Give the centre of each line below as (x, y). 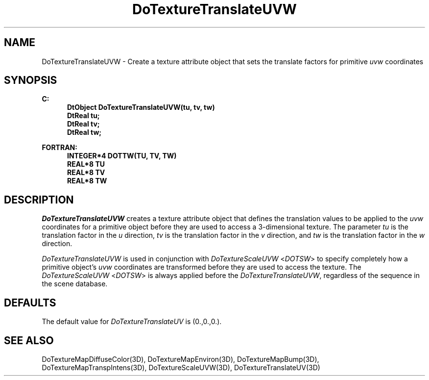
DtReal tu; (83, 116)
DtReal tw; (84, 132)
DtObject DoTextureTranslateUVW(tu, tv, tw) (141, 107)
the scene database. (75, 284)
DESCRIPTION (39, 200)
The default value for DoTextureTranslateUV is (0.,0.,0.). (132, 322)
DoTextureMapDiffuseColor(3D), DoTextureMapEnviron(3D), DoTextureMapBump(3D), (180, 359)
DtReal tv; (83, 124)
